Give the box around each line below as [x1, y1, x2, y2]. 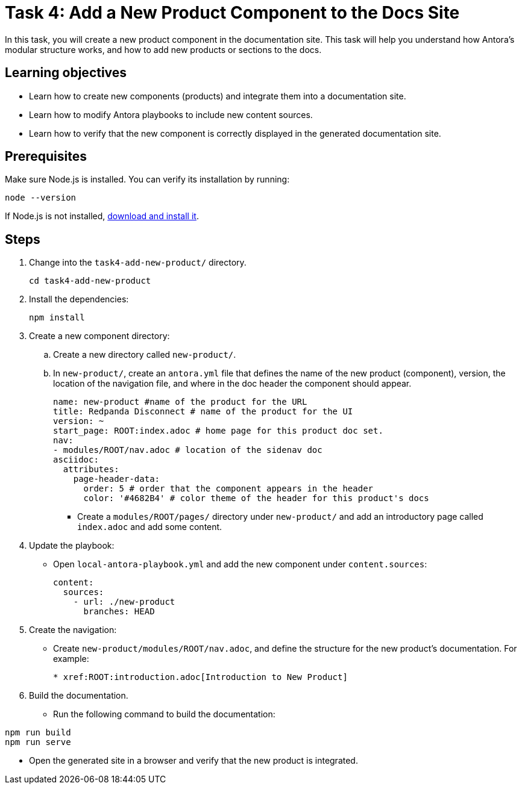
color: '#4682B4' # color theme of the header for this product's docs [83, 493, 429, 504]
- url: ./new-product [73, 597, 175, 607]
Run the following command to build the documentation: [53, 709, 275, 720]
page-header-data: [73, 474, 160, 484]
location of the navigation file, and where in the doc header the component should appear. [53, 378, 412, 389]
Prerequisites [5, 149, 87, 164]
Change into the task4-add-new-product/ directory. [29, 257, 247, 268]
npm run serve [5, 737, 71, 747]
